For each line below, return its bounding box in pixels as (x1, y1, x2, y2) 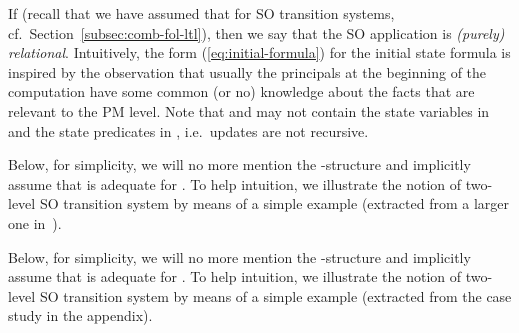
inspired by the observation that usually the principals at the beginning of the (8, 61, 487, 82)
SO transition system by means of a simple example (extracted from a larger (39, 193, 510, 214)
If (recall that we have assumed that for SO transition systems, (8, 3, 395, 23)
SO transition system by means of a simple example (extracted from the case (39, 285, 512, 306)
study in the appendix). (8, 305, 153, 326)
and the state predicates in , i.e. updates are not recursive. (8, 120, 369, 141)
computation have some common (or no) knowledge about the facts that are (8, 81, 475, 102)
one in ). (8, 212, 62, 233)
